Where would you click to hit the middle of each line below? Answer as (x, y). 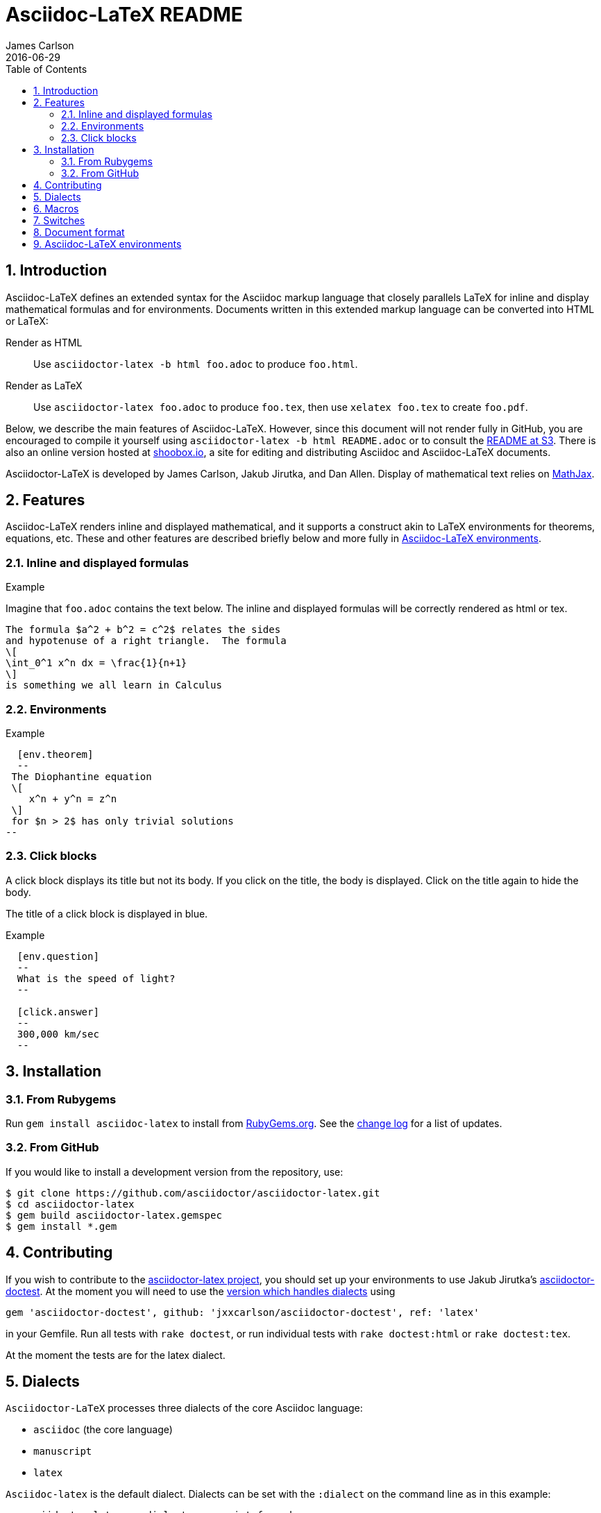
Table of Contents (46, 69)
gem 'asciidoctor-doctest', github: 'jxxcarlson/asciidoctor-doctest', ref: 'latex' (243, 1312)
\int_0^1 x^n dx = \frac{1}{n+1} (96, 663)
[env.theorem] (55, 754)
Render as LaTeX (44, 385)
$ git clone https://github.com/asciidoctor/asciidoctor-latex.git (193, 1193)
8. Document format (79, 232)
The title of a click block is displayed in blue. (107, 913)
